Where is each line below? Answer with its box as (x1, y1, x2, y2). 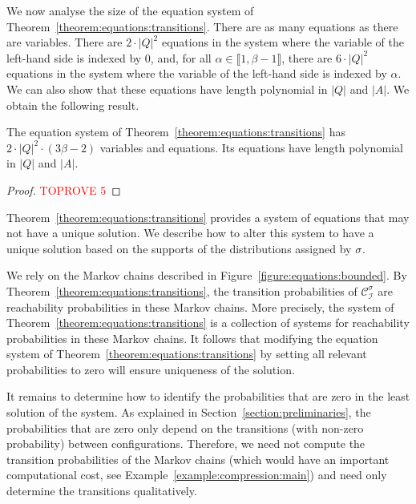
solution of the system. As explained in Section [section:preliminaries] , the (6, 404, 371, 421)
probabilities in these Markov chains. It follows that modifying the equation (6, 329, 378, 346)
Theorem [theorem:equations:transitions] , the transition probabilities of (6, 282, 357, 299)
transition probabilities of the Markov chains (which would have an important (6, 450, 390, 467)
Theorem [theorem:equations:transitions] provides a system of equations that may (6, 208, 410, 225)
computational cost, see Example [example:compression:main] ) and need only (6, 466, 387, 483)
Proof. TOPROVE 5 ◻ (6, 181, 121, 198)
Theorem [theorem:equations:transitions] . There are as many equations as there (6, 18, 398, 34)
